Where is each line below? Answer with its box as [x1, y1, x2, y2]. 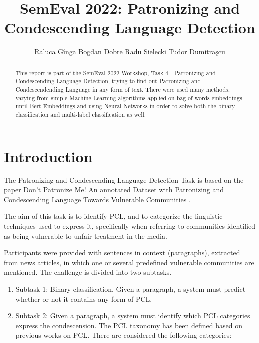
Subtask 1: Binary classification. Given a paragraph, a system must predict [15, 283, 246, 294]
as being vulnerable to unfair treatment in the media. [4, 230, 167, 241]
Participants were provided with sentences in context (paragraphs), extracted [4, 247, 240, 258]
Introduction [4, 146, 93, 166]
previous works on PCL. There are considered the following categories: [15, 330, 232, 340]
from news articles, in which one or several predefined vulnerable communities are [4, 257, 254, 267]
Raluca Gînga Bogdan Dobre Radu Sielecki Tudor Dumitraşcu [34, 46, 225, 57]
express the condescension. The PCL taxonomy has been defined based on [15, 320, 242, 330]
